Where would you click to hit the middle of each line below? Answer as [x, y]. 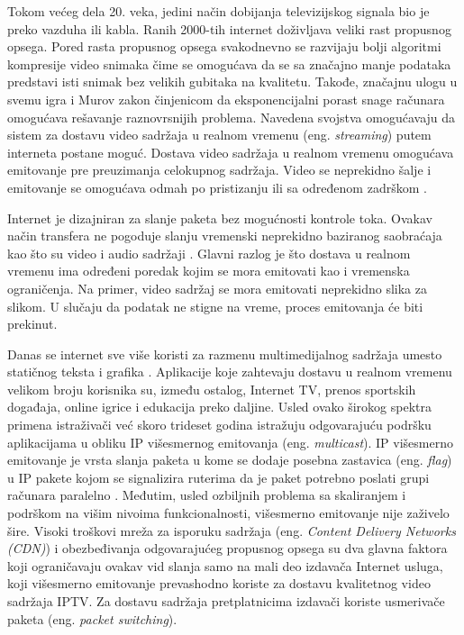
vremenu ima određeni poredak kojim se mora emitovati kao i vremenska [209, 271]
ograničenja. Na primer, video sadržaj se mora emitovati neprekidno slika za [217, 288]
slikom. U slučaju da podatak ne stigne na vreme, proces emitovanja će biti [215, 306]
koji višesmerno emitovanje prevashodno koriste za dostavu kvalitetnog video [219, 583]
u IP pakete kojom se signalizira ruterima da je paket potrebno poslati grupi [218, 477]
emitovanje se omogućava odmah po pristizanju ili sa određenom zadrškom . [217, 187]
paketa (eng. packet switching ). [92, 618]
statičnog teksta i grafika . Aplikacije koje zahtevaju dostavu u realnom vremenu [230, 372]
